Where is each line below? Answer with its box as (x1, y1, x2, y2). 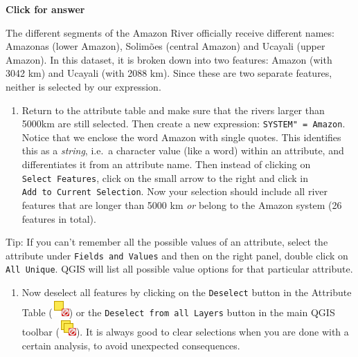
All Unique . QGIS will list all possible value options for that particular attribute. (6, 262, 353, 276)
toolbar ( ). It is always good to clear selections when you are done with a (21, 324, 349, 339)
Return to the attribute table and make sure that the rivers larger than (21, 102, 325, 117)
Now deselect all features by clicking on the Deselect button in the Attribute (21, 285, 352, 299)
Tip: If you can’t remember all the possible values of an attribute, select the (6, 235, 328, 249)
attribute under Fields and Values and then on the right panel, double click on (6, 248, 348, 262)
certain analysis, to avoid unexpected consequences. (21, 338, 240, 352)
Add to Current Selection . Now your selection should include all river (21, 184, 328, 199)
